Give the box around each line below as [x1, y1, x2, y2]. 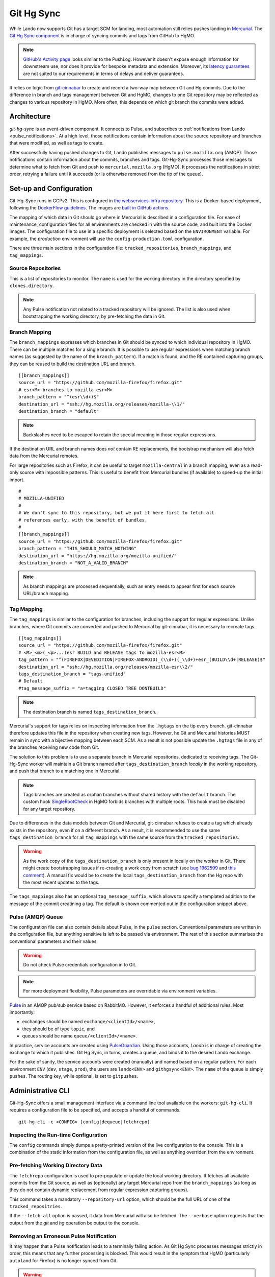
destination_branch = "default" [18, 408, 99, 414]
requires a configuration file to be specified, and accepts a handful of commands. [9, 1107, 181, 1113]
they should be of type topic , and [22, 1026, 95, 1032]
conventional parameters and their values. [9, 938, 98, 944]
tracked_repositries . [9, 1203, 62, 1210]
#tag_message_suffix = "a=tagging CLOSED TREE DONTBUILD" [18, 685, 167, 691]
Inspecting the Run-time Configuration [9, 1131, 107, 1139]
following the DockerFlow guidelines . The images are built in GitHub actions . [9, 205, 170, 211]
